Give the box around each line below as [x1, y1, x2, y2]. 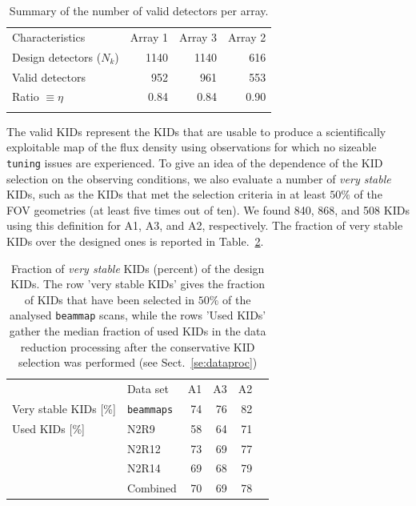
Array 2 [228, 28, 266, 45]
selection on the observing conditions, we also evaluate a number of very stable [6, 170, 391, 187]
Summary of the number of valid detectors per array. [9, 2, 269, 18]
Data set [126, 380, 169, 396]
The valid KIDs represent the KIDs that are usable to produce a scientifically [6, 122, 386, 139]
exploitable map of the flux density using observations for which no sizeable [6, 139, 377, 155]
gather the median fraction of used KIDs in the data [9, 322, 266, 339]
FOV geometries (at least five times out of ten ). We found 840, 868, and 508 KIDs [6, 201, 410, 218]
